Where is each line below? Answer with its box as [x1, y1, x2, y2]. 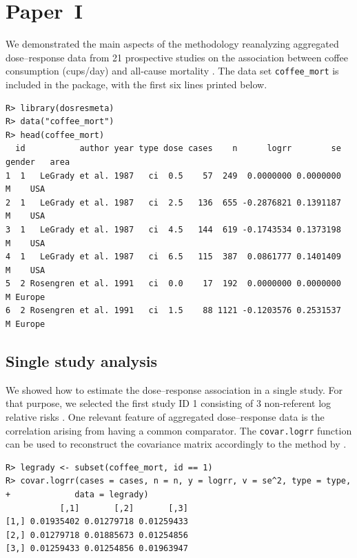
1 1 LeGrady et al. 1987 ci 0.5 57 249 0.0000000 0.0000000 [6, 170, 341, 181]
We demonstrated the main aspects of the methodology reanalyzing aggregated [6, 37, 339, 51]
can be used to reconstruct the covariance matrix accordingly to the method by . [6, 437, 347, 451]
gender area [6, 157, 70, 167]
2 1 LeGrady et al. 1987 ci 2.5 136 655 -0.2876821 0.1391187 [6, 197, 341, 208]
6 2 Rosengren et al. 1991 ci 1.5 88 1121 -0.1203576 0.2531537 [6, 306, 341, 316]
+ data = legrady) [6, 490, 149, 500]
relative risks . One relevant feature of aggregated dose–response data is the [6, 410, 325, 424]
